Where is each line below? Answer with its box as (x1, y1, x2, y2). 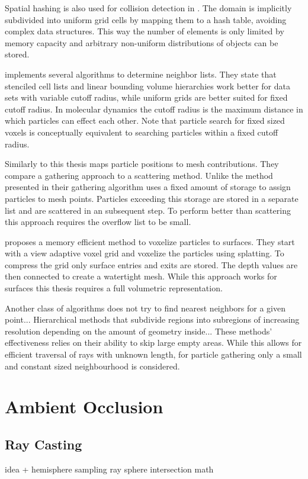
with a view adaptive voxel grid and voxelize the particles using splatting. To (5, 247, 284, 259)
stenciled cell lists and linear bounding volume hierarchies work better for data (5, 79, 291, 92)
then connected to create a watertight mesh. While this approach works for (5, 270, 277, 282)
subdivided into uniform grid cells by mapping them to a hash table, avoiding (5, 13, 287, 25)
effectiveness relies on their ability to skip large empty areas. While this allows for (5, 336, 302, 349)
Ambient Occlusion (5, 394, 163, 419)
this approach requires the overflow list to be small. (5, 216, 191, 228)
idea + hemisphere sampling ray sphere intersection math (5, 462, 214, 475)
